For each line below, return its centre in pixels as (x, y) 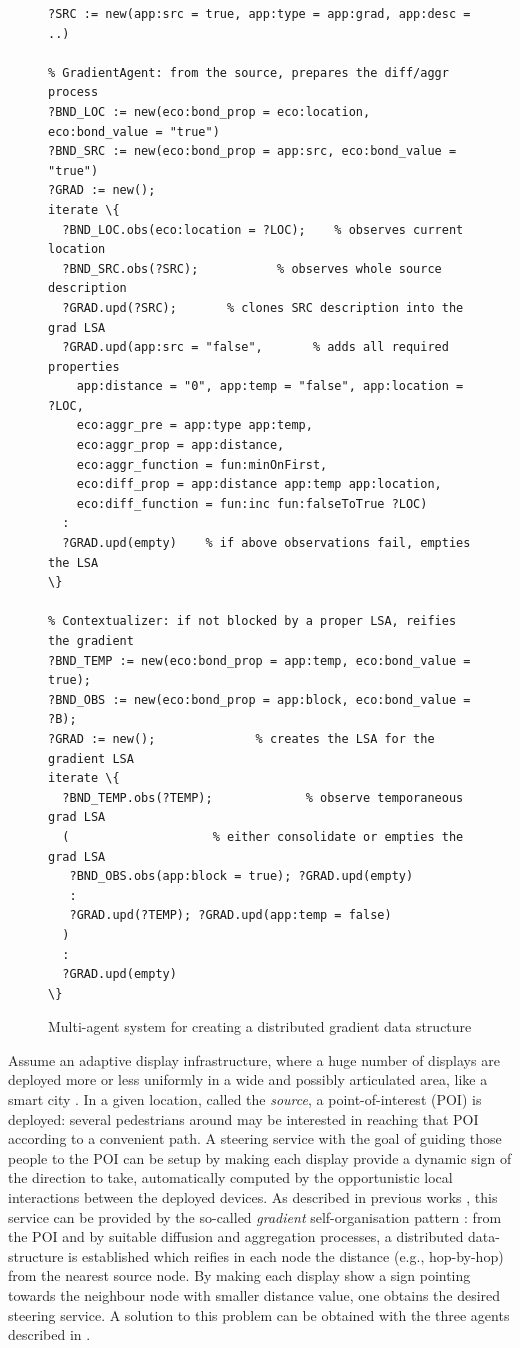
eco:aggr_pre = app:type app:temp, (194, 425)
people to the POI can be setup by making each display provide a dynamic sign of (260, 1157)
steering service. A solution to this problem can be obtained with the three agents (259, 1314)
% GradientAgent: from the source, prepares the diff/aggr (248, 72)
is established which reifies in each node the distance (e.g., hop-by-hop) (286, 1255)
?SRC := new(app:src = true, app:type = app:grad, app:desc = (259, 14)
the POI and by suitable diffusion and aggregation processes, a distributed (236, 1236)
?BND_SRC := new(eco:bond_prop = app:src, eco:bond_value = (252, 151)
